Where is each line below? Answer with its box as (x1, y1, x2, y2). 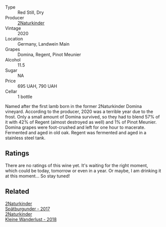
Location (5, 36, 23, 42)
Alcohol (5, 57, 21, 62)
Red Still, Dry (17, 9, 44, 15)
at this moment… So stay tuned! (5, 173, 70, 179)
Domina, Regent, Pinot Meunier (17, 52, 81, 57)
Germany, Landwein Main (17, 41, 70, 47)
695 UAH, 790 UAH (17, 83, 57, 89)
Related (5, 187, 30, 196)
